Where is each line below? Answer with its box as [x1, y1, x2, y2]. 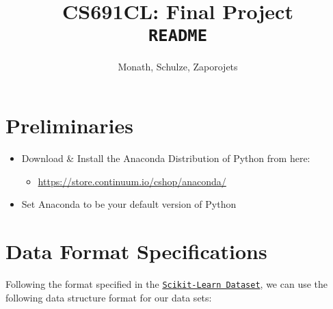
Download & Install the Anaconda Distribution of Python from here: [21, 150, 310, 165]
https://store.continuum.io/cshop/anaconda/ [38, 174, 226, 188]
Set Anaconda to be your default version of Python [21, 197, 237, 211]
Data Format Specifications [5, 237, 267, 265]
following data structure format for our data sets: [5, 290, 212, 304]
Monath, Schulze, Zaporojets [118, 59, 238, 74]
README [148, 26, 207, 46]
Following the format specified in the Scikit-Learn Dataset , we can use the [5, 276, 328, 291]
